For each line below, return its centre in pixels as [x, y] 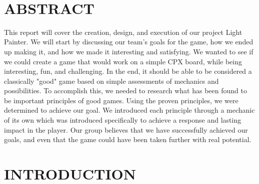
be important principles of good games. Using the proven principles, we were [121, 100]
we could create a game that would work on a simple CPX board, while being [123, 61]
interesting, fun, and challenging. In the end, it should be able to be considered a [128, 71]
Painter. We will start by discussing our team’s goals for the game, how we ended [129, 42]
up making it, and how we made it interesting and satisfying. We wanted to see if [129, 51]
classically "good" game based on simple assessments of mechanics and [111, 81]
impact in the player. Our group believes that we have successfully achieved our [126, 129]
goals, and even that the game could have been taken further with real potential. [128, 139]
